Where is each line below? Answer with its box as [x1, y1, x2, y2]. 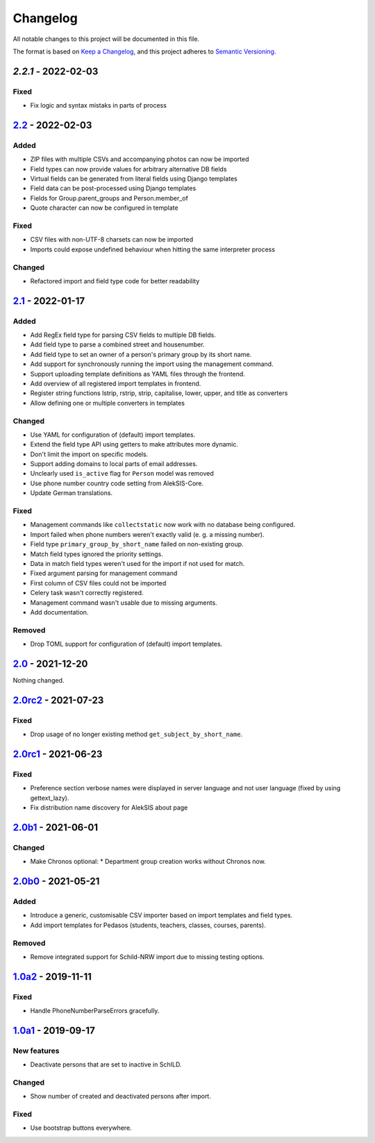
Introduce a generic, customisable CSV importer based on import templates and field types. [30, 911, 293, 919]
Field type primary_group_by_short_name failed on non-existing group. [30, 540, 244, 549]
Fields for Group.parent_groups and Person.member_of [30, 194, 189, 202]
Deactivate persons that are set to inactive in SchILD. [30, 1060, 182, 1069]
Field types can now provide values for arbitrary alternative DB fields [30, 165, 227, 173]
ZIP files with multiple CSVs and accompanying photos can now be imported [30, 155, 249, 163]
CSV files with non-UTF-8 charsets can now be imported [30, 235, 194, 244]
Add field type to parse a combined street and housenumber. [30, 340, 205, 349]
